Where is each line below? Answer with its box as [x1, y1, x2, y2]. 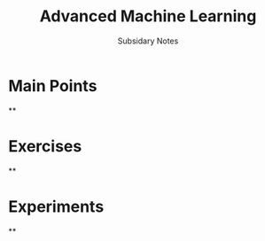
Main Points [8, 75, 97, 96]
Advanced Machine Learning [39, 6, 257, 27]
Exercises [8, 136, 82, 156]
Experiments [8, 197, 105, 216]
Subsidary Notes [117, 35, 179, 46]
